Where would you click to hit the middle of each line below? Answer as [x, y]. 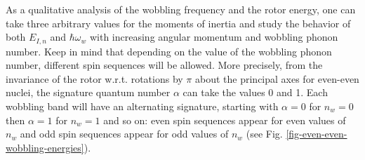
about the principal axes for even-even [277, 78]
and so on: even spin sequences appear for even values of [225, 120]
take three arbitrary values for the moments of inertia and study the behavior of [178, 23]
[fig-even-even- [317, 134]
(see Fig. [264, 134]
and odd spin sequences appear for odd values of [124, 134]
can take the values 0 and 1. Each [255, 92]
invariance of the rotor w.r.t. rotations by [94, 78]
